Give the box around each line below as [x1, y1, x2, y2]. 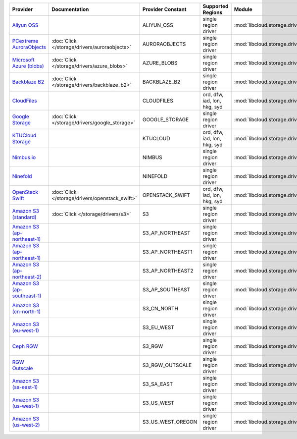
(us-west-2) [12, 422, 40, 428]
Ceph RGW [12, 343, 38, 349]
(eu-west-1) [12, 327, 40, 334]
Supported [202, 3, 229, 9]
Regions [202, 9, 223, 16]
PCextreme [12, 38, 39, 44]
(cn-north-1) [12, 308, 41, 315]
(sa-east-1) [12, 384, 38, 390]
